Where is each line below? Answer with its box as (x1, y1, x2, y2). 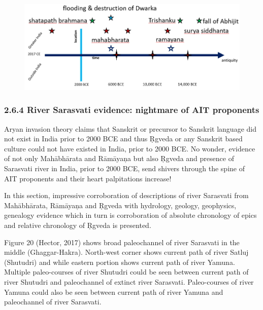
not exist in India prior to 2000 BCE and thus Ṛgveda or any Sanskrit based (4, 133, 243, 144)
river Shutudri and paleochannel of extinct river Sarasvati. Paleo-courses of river (4, 276, 254, 287)
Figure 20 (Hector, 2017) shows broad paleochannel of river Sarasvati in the (4, 237, 240, 247)
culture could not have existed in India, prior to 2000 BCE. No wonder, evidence (4, 143, 255, 153)
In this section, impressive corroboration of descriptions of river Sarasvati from (4, 190, 249, 201)
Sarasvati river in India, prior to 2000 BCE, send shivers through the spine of (4, 163, 245, 173)
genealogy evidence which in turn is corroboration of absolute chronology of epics (4, 210, 257, 220)
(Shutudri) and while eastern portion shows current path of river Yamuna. (4, 256, 235, 267)
